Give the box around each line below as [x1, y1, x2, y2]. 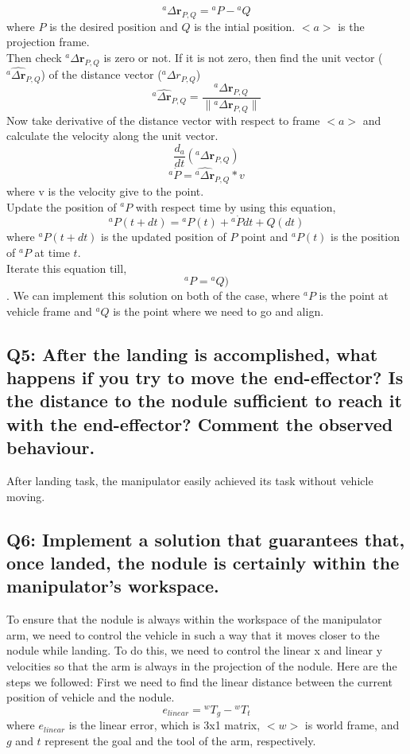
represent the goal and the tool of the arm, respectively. [44, 732, 316, 748]
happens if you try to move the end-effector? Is [6, 365, 404, 390]
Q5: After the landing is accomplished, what [6, 341, 378, 366]
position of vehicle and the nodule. [6, 689, 175, 705]
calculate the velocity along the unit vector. [6, 127, 219, 144]
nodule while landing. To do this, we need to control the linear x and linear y [6, 642, 383, 659]
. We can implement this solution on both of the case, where [6, 287, 300, 304]
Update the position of [6, 198, 117, 215]
